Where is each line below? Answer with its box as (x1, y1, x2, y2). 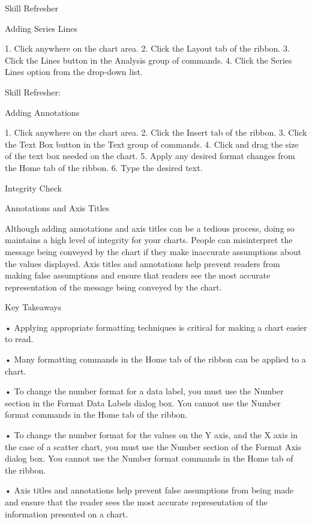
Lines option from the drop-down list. (5, 65, 143, 78)
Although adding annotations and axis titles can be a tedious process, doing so (5, 221, 295, 234)
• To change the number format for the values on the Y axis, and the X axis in (5, 429, 298, 441)
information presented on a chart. (5, 507, 128, 520)
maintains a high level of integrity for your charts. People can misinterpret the (5, 233, 293, 246)
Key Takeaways (5, 301, 62, 313)
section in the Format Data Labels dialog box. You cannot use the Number (5, 396, 281, 409)
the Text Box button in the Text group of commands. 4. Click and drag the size (5, 137, 299, 150)
